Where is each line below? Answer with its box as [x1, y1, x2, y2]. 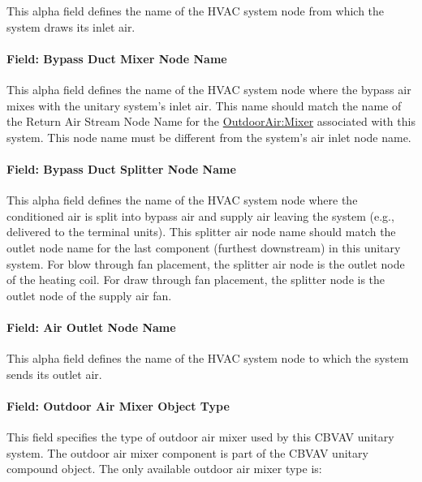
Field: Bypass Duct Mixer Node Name [6, 49, 227, 67]
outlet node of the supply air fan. [6, 286, 172, 303]
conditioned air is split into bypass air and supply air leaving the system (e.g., [6, 207, 394, 224]
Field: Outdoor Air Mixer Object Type [6, 397, 230, 414]
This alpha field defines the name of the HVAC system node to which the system [6, 350, 409, 367]
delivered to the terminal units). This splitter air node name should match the [6, 223, 396, 240]
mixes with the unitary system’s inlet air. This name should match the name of [6, 97, 402, 114]
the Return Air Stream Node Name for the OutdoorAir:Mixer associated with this [6, 113, 416, 130]
